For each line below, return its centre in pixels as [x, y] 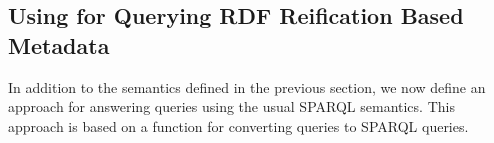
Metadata [59, 44]
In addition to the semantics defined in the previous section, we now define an [247, 86]
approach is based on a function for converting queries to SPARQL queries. [238, 125]
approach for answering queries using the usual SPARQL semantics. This [231, 106]
